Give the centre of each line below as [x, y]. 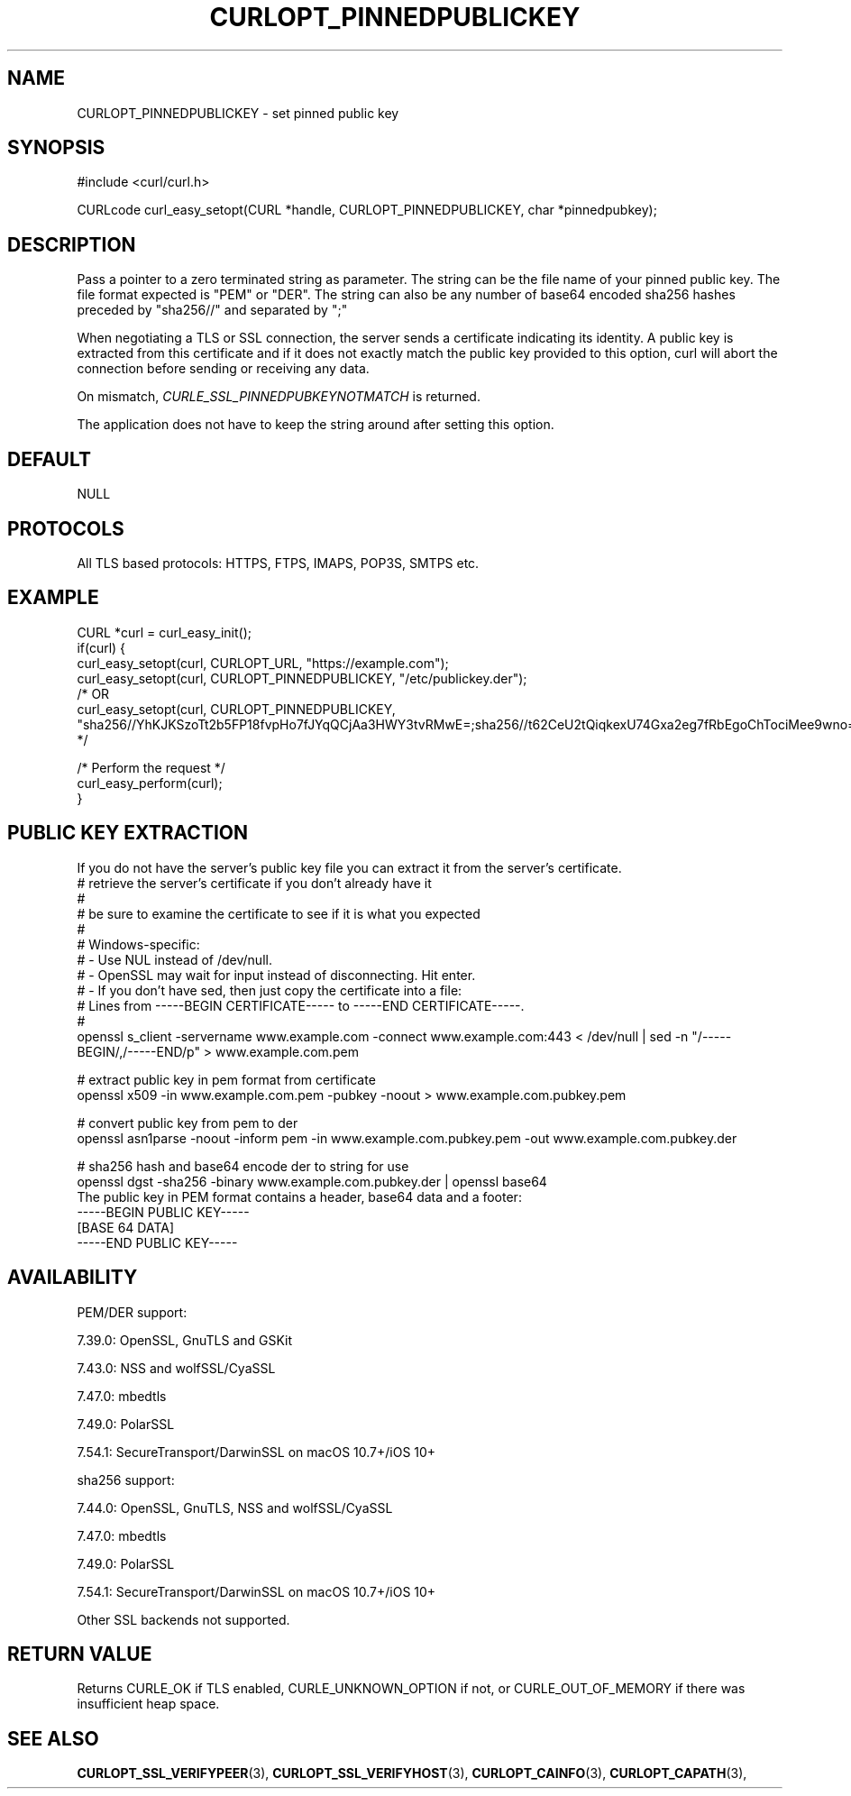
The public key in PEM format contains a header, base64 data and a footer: [299, 1196]
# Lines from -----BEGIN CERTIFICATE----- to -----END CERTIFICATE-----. [301, 1005]
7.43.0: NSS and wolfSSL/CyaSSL [176, 1368]
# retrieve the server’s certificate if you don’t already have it [254, 883]
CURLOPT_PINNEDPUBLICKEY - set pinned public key [238, 113]
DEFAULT [49, 459]
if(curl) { [101, 647]
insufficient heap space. [148, 1704]
